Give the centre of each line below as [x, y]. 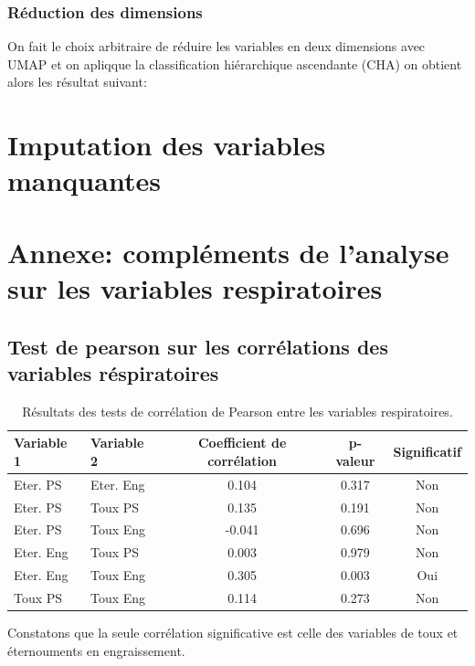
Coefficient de [242, 443]
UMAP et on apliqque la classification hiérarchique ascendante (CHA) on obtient [235, 63]
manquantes [84, 180]
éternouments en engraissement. [96, 650]
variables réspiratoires [113, 372]
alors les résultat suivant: [77, 82]
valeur [355, 460]
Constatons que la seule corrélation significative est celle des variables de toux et [233, 633]
